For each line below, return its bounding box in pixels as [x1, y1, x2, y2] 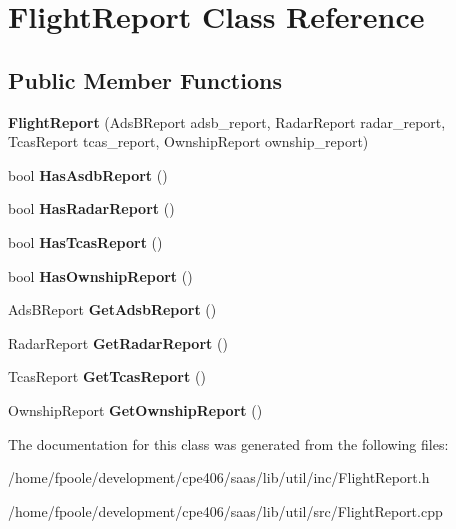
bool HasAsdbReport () [8, 164, 168, 185]
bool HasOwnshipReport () [8, 265, 193, 286]
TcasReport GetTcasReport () [8, 366, 206, 387]
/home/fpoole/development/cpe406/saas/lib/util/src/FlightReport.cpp [8, 500, 443, 521]
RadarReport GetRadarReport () [8, 332, 228, 353]
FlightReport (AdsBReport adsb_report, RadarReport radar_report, [8, 111, 446, 132]
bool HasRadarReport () [8, 198, 175, 219]
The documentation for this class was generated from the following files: [8, 433, 449, 454]
